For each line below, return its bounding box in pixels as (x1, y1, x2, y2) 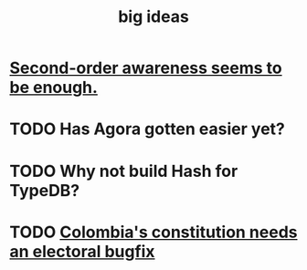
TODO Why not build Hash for (9, 161, 238, 182)
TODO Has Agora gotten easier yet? (9, 119, 286, 140)
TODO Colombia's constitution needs (9, 222, 298, 243)
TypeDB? (9, 180, 80, 201)
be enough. (9, 78, 99, 98)
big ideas (118, 6, 189, 27)
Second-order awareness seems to (9, 57, 282, 78)
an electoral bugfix (9, 241, 155, 262)
